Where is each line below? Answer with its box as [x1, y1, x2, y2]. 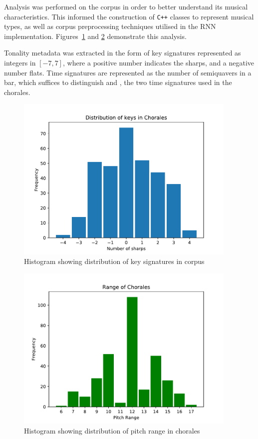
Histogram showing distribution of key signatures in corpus [24, 256, 205, 266]
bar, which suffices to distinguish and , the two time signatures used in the [4, 77, 232, 87]
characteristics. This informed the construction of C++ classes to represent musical [4, 11, 254, 21]
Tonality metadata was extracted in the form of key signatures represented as [4, 47, 241, 58]
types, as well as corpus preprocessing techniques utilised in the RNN [4, 21, 216, 31]
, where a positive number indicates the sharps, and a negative [62, 57, 255, 68]
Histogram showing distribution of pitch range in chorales [24, 425, 200, 435]
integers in [4, 57, 36, 68]
